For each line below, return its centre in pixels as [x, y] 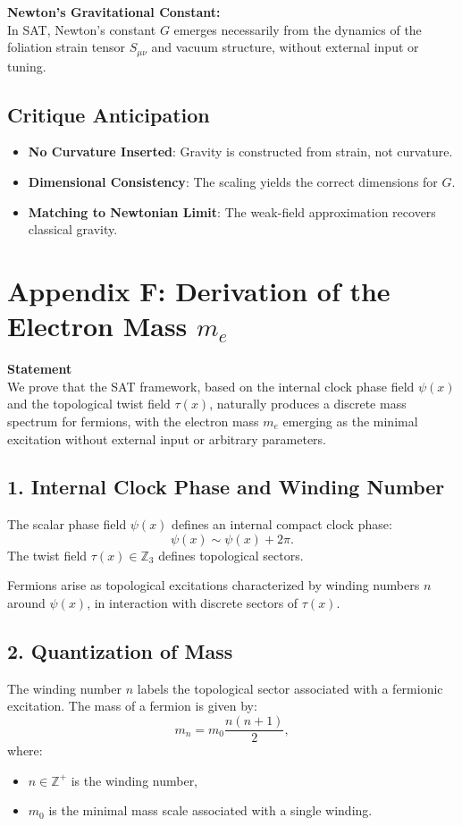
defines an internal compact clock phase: [282, 524]
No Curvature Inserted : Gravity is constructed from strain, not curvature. [240, 152]
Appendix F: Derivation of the [199, 291]
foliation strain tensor [67, 47]
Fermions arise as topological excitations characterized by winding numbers [214, 585]
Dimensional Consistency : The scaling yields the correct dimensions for [233, 182]
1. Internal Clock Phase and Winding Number [226, 487]
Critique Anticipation [109, 114]
